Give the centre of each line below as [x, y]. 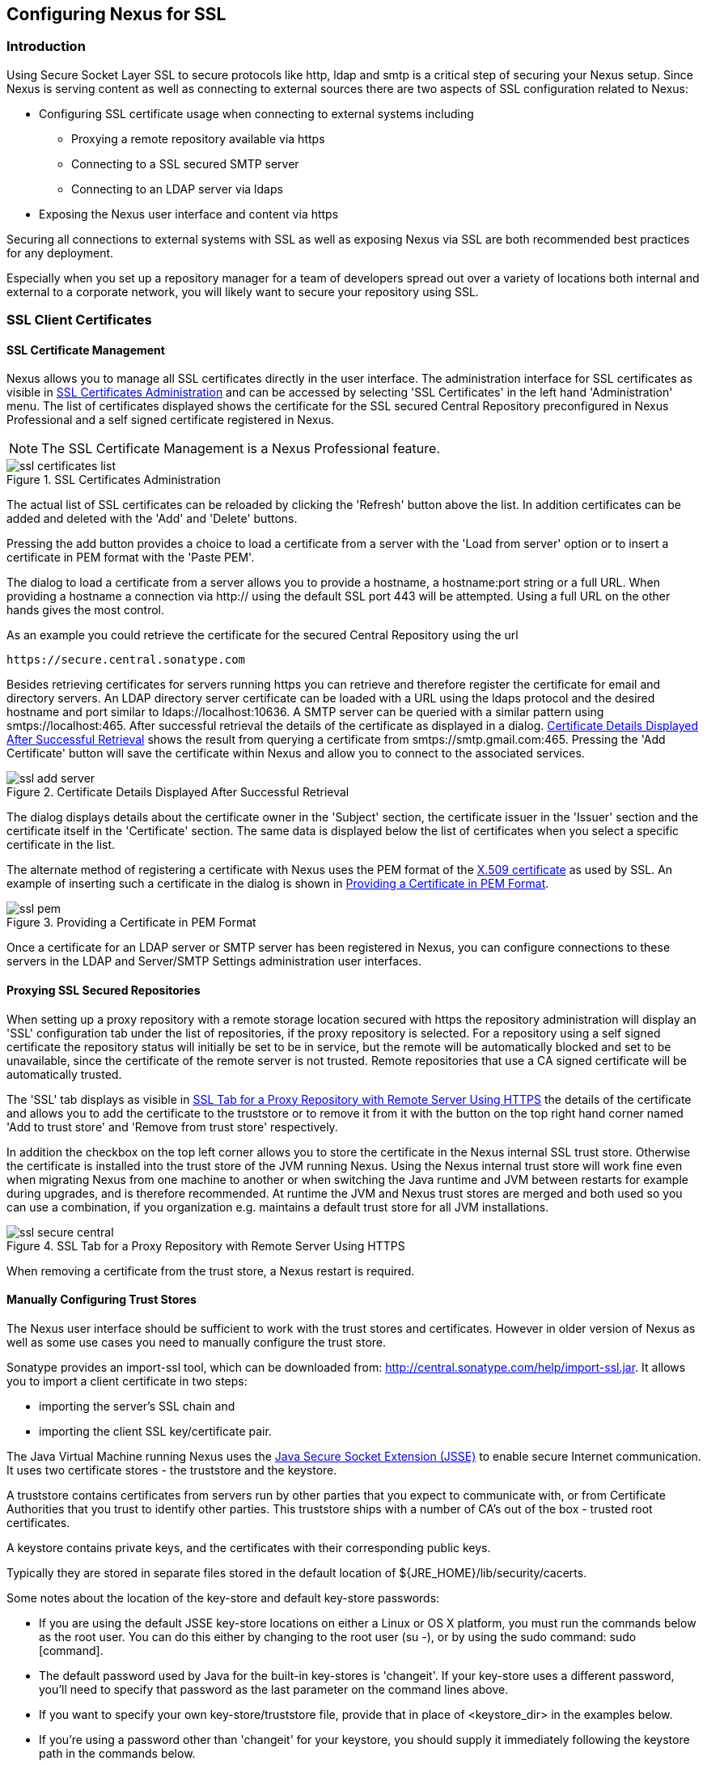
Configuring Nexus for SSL [116, 14]
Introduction [46, 47]
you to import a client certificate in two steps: [127, 1381]
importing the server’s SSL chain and [137, 1406]
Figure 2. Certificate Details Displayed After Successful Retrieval [178, 792]
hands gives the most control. [85, 610]
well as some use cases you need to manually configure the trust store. [197, 1342]
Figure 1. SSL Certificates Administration [114, 480]
